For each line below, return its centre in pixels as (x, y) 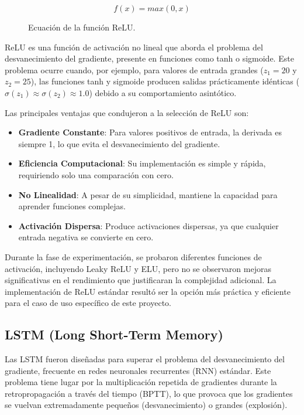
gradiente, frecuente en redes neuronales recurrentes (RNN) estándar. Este (138, 370)
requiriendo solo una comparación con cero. (96, 174)
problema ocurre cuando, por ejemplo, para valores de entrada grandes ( (134, 69)
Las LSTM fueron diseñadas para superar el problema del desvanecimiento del (145, 359)
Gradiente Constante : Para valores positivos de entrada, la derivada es (150, 132)
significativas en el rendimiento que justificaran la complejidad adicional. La (141, 280)
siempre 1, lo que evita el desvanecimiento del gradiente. (119, 143)
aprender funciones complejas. (72, 206)
